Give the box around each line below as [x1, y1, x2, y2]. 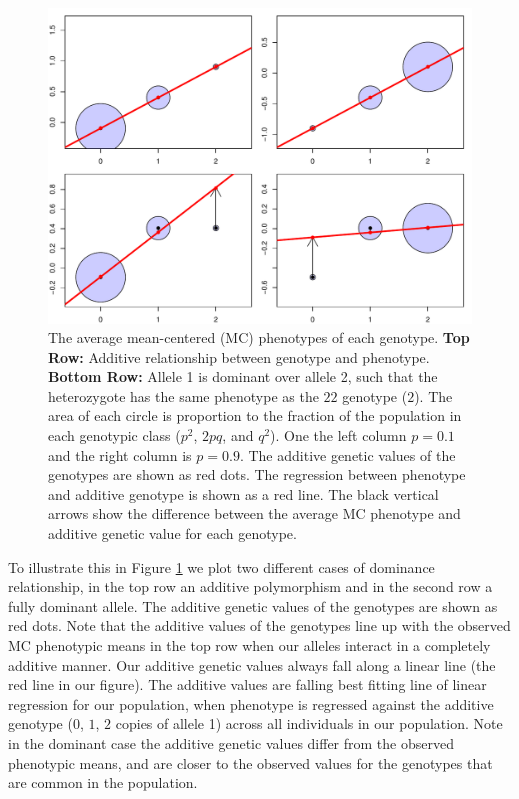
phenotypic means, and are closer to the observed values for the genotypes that [8, 752, 493, 773]
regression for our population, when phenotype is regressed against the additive [8, 693, 494, 714]
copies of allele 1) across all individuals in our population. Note [115, 713, 503, 734]
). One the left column [270, 425, 407, 446]
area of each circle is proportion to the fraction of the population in [48, 405, 462, 426]
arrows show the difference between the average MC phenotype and [48, 503, 461, 524]
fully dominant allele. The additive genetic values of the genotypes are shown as [8, 595, 498, 616]
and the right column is [48, 444, 192, 465]
